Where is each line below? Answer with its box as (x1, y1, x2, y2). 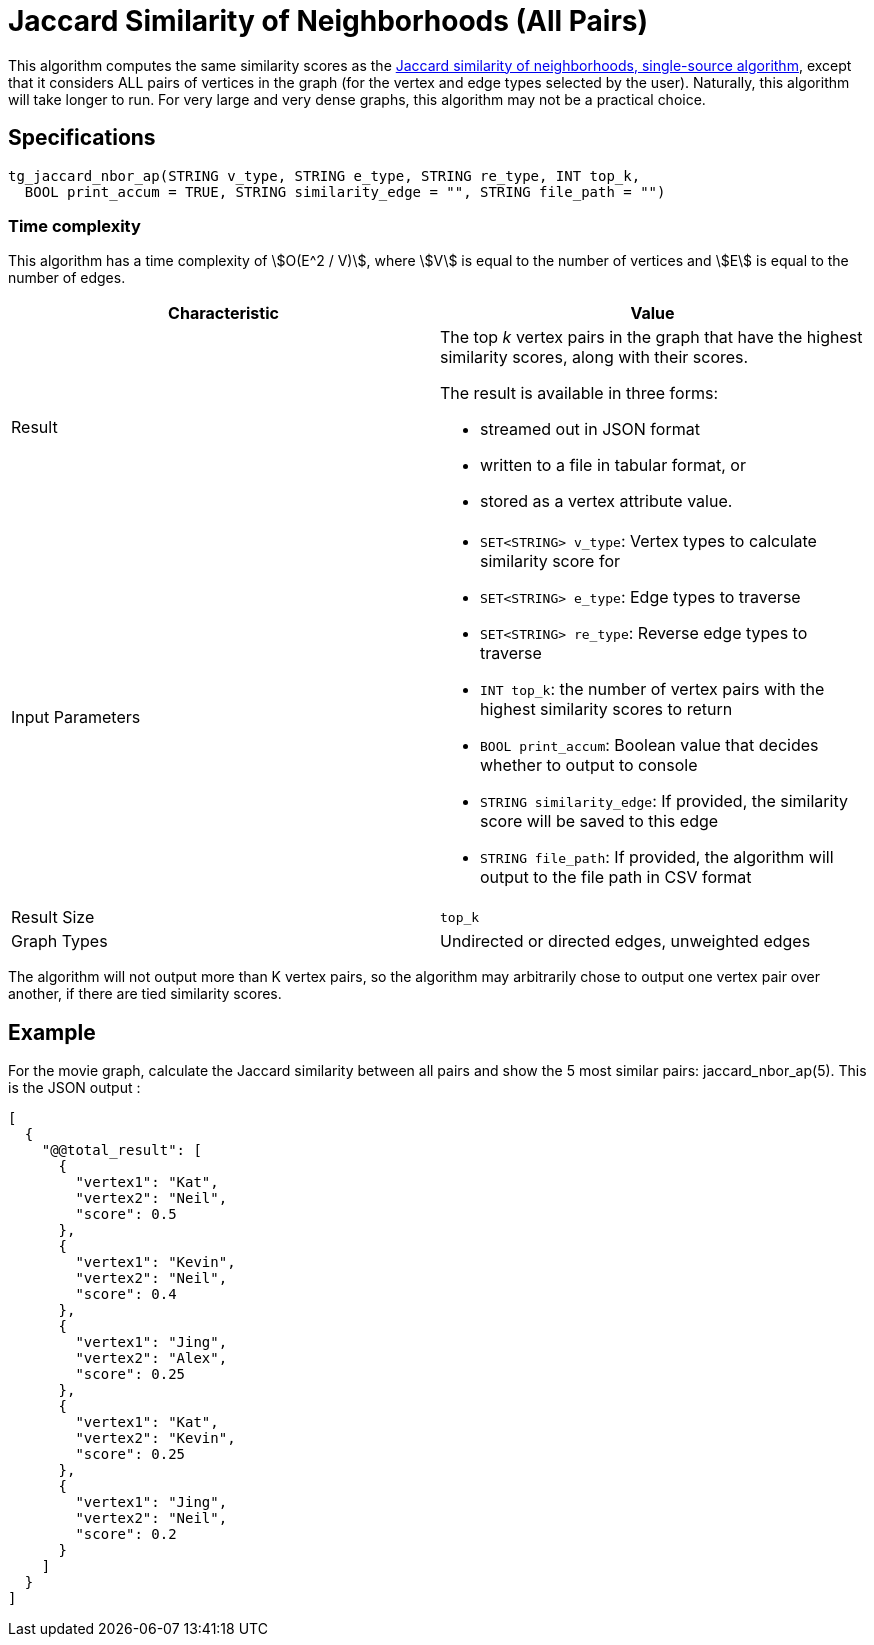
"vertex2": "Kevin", (75, 1430, 236, 1447)
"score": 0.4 (75, 1286, 177, 1303)
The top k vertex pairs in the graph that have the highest (440, 327, 863, 348)
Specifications (8, 125, 156, 151)
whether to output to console (480, 755, 698, 776)
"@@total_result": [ (41, 1142, 202, 1159)
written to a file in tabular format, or (480, 455, 746, 476)
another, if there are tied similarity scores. (8, 985, 282, 1003)
